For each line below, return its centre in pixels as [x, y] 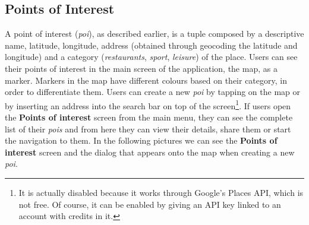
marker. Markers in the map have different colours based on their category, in [146, 80]
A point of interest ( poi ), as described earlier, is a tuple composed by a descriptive [154, 34]
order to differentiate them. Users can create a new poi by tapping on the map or [152, 92]
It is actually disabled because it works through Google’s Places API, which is [161, 192]
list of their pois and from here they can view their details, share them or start [148, 129]
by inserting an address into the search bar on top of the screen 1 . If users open [148, 104]
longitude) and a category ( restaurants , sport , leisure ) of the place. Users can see [151, 57]
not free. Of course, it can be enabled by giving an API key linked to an [150, 204]
